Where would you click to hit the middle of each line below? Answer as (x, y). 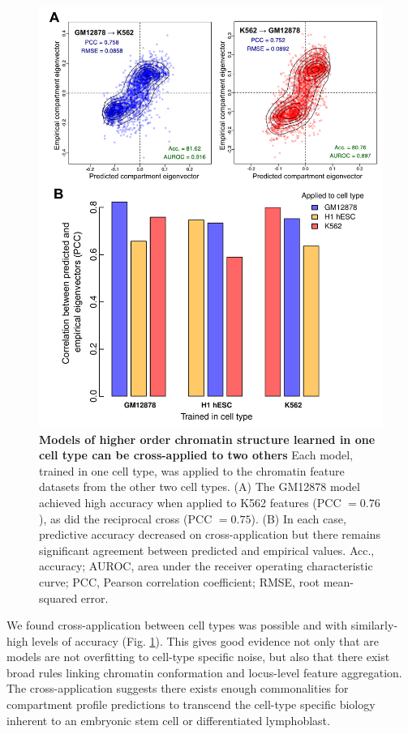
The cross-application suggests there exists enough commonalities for (178, 688)
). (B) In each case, (298, 518)
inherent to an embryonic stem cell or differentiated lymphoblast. (168, 720)
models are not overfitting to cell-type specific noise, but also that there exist (198, 657)
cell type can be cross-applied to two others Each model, (196, 455)
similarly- (374, 625)
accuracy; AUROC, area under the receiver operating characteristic (206, 566)
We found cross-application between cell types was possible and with (177, 625)
